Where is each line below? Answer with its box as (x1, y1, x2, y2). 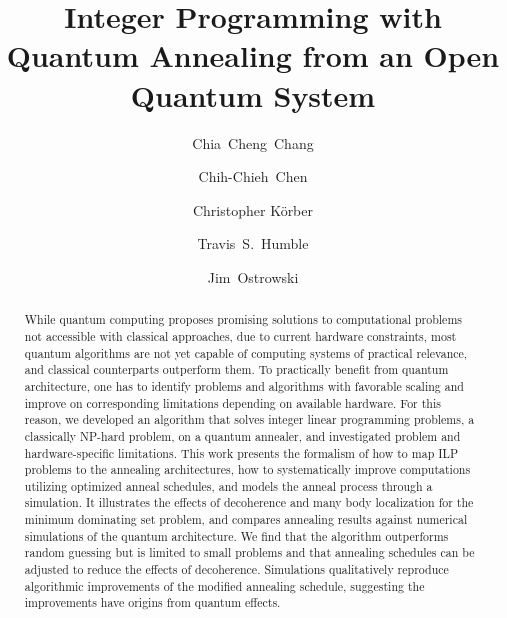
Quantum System (130, 74, 376, 115)
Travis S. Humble (197, 233, 309, 254)
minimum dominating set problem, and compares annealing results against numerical (24, 511, 468, 528)
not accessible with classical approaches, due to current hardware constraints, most (24, 327, 457, 344)
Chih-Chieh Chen (198, 166, 308, 187)
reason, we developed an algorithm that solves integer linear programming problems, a (24, 411, 475, 428)
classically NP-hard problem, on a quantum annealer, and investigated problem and (24, 427, 461, 444)
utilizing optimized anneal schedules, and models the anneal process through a (24, 477, 433, 494)
